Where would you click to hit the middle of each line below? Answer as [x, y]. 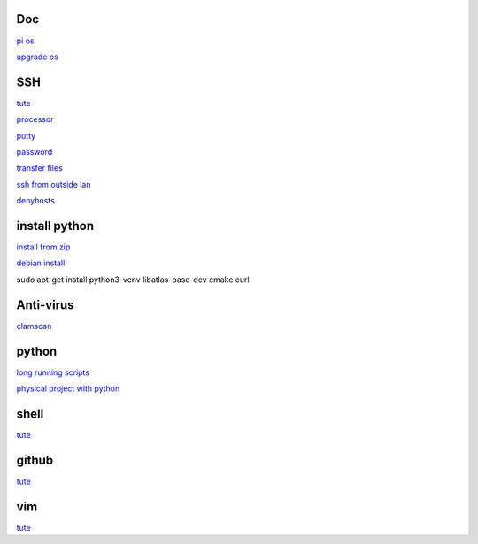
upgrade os [38, 57]
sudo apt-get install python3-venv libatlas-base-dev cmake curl [133, 280]
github [35, 460]
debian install [41, 263]
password [35, 151]
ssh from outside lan [54, 184]
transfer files [40, 168]
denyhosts [35, 201]
